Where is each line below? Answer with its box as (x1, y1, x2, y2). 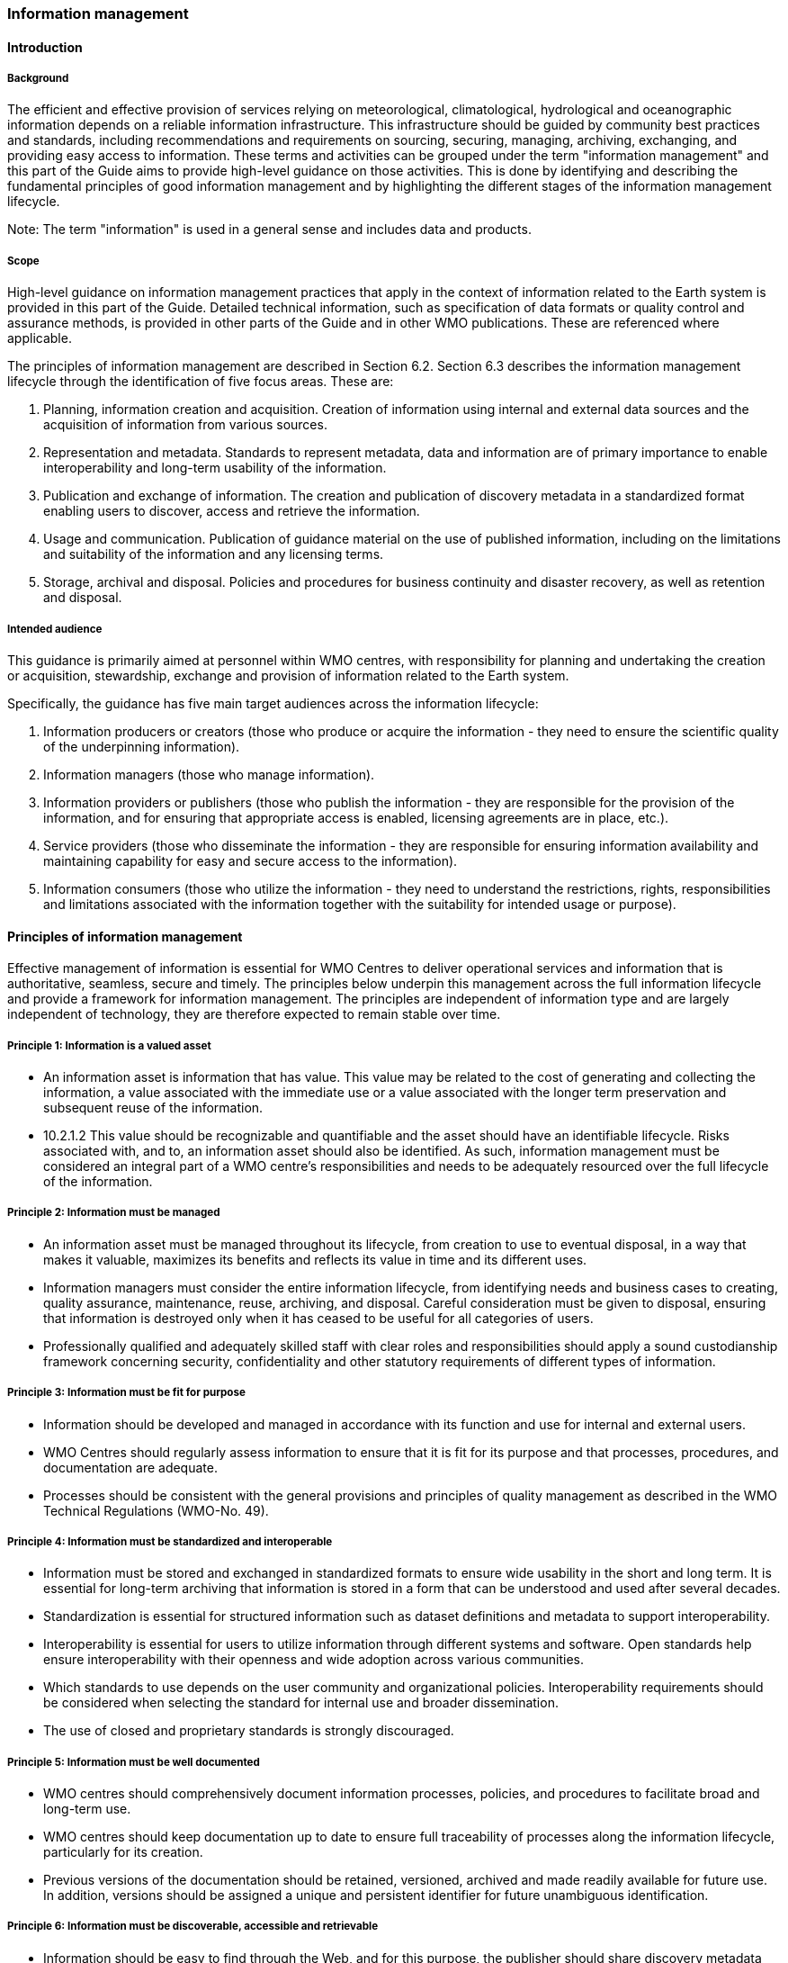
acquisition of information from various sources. (43, 417, 327, 433)
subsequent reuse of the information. (43, 1099, 264, 1115)
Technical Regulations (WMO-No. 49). (43, 1502, 269, 1518)
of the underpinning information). (43, 738, 240, 754)
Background (7, 72, 69, 85)
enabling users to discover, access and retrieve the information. (43, 503, 420, 519)
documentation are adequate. (43, 1459, 218, 1475)
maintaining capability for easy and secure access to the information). (43, 852, 458, 869)
